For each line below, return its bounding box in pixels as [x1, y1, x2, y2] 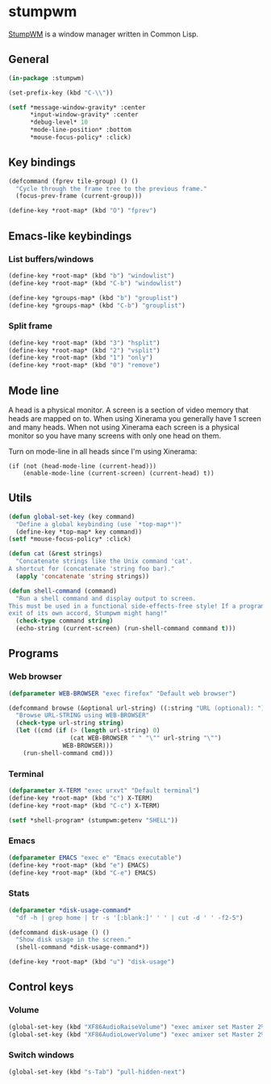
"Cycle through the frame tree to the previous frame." [15, 184, 207, 192]
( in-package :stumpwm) [8, 74, 85, 82]
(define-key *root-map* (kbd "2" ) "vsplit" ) [8, 346, 161, 354]
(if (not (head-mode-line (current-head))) [8, 462, 157, 470]
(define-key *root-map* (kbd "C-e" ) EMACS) [8, 868, 157, 877]
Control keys [8, 981, 74, 994]
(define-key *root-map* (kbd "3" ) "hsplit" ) [8, 339, 161, 347]
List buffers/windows [8, 253, 94, 264]
